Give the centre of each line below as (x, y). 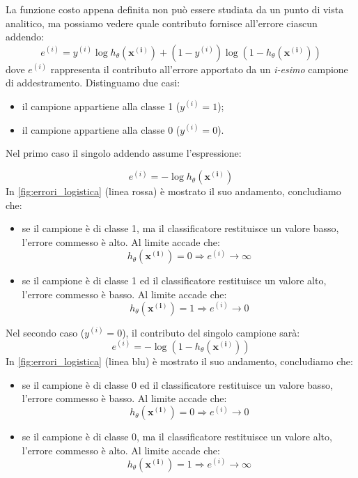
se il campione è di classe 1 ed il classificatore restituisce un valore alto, (174, 280)
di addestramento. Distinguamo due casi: (93, 83)
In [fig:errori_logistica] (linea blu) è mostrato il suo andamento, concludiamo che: (179, 361)
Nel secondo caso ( (45, 332)
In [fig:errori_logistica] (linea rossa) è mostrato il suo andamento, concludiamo (173, 191)
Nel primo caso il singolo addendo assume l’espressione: (124, 153)
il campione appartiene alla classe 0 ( (101, 129)
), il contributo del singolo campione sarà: (211, 332)
